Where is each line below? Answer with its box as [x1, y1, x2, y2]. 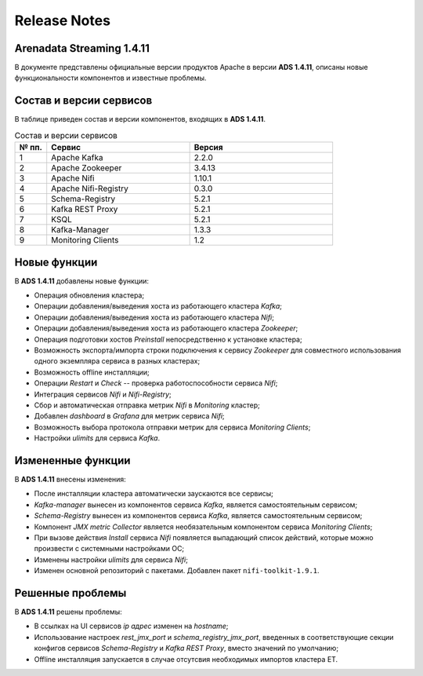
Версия [193, 142, 223, 153]
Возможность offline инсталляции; [34, 367, 150, 377]
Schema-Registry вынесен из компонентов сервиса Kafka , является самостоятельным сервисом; [34, 511, 363, 521]
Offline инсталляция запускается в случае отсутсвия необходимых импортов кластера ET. [34, 654, 338, 663]
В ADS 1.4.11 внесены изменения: [14, 475, 127, 484]
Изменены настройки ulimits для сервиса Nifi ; [34, 554, 188, 565]
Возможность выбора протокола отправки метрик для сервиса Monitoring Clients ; [34, 422, 311, 432]
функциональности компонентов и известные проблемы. [14, 73, 207, 82]
